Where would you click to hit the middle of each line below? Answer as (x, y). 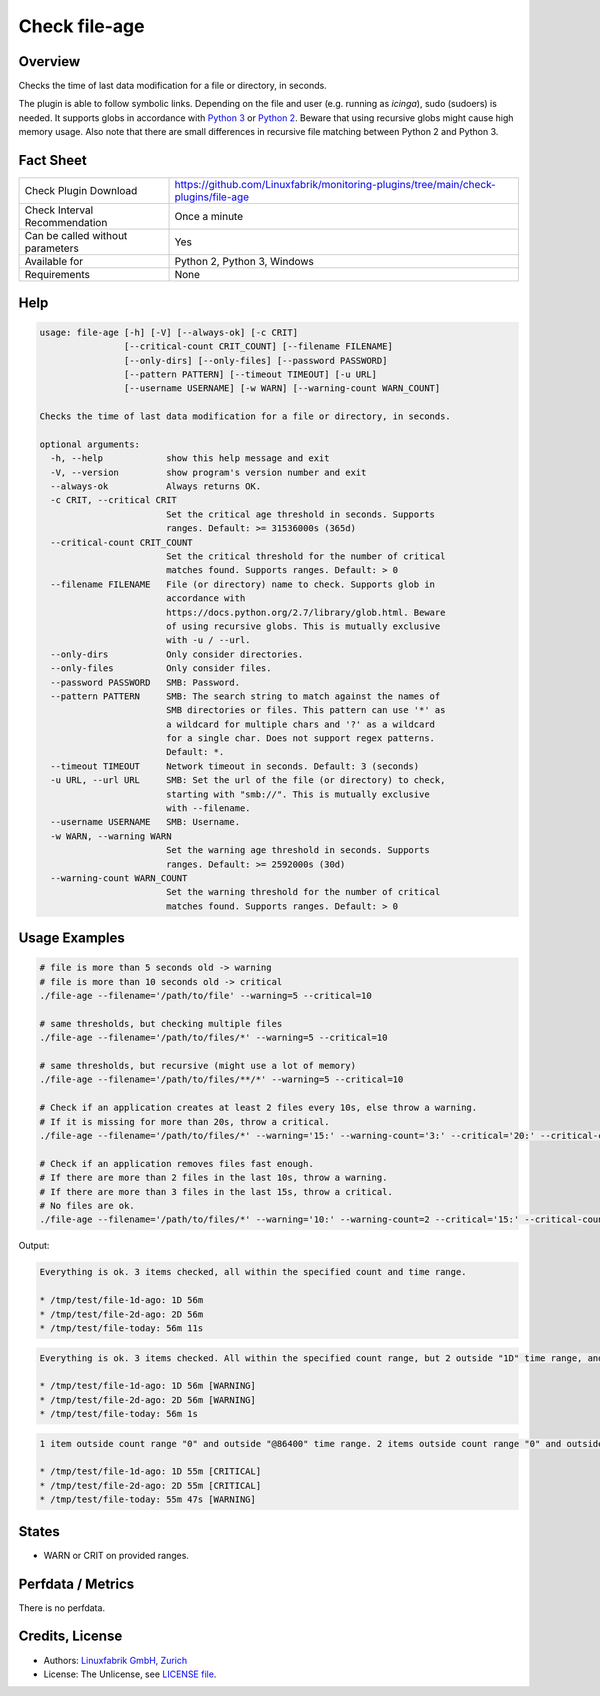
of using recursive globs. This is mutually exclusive (303, 626)
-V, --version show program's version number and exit (208, 472)
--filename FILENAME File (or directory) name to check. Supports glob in (242, 584)
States (39, 1531)
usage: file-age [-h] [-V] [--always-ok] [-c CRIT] (169, 332)
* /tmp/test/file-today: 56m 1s (119, 1414)
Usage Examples (71, 938)
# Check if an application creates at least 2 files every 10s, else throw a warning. (258, 1108)
